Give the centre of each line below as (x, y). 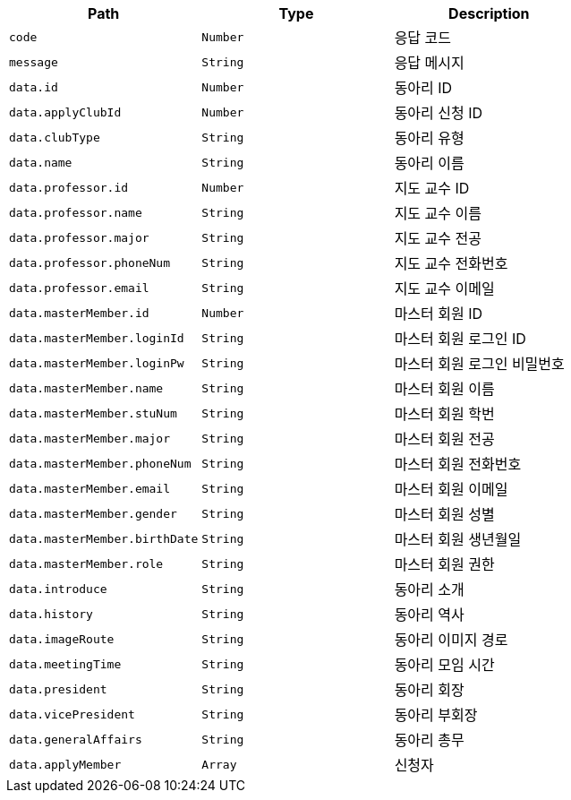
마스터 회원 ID (439, 314)
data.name (41, 162)
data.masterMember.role (86, 563)
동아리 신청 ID (439, 113)
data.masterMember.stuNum (93, 413)
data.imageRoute (62, 639)
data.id (34, 87)
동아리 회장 (429, 690)
